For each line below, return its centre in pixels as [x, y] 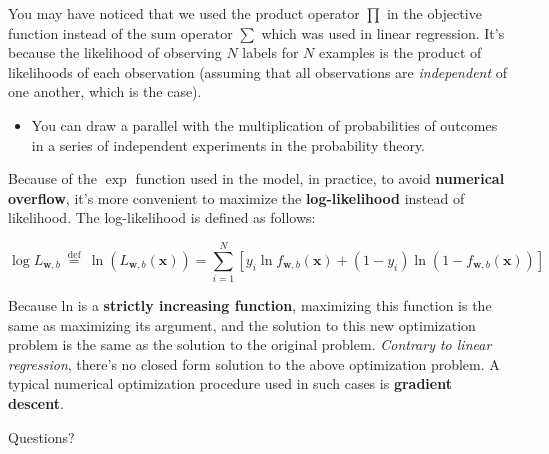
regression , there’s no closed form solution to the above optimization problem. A [254, 363]
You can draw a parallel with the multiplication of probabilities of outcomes [264, 124]
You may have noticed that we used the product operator [184, 13]
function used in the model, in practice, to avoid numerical [320, 178]
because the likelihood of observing [115, 52]
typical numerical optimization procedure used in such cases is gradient [230, 383]
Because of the [52, 178]
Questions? [41, 436]
